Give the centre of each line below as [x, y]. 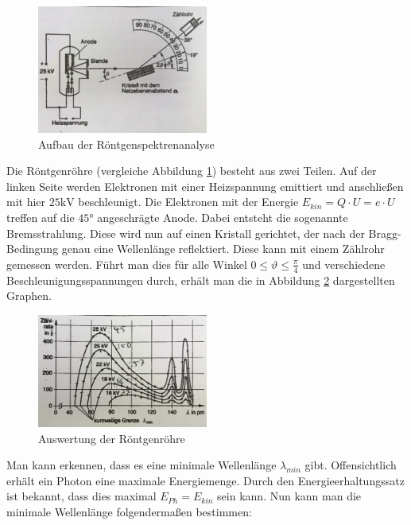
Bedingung [33, 249]
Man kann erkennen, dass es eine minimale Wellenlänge [142, 465]
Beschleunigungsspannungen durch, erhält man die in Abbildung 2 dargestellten [201, 280]
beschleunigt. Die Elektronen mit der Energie [188, 202]
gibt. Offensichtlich [351, 465]
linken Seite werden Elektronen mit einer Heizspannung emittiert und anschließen [205, 186]
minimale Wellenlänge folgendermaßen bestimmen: [129, 511]
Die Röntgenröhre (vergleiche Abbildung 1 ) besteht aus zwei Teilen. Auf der [192, 171]
